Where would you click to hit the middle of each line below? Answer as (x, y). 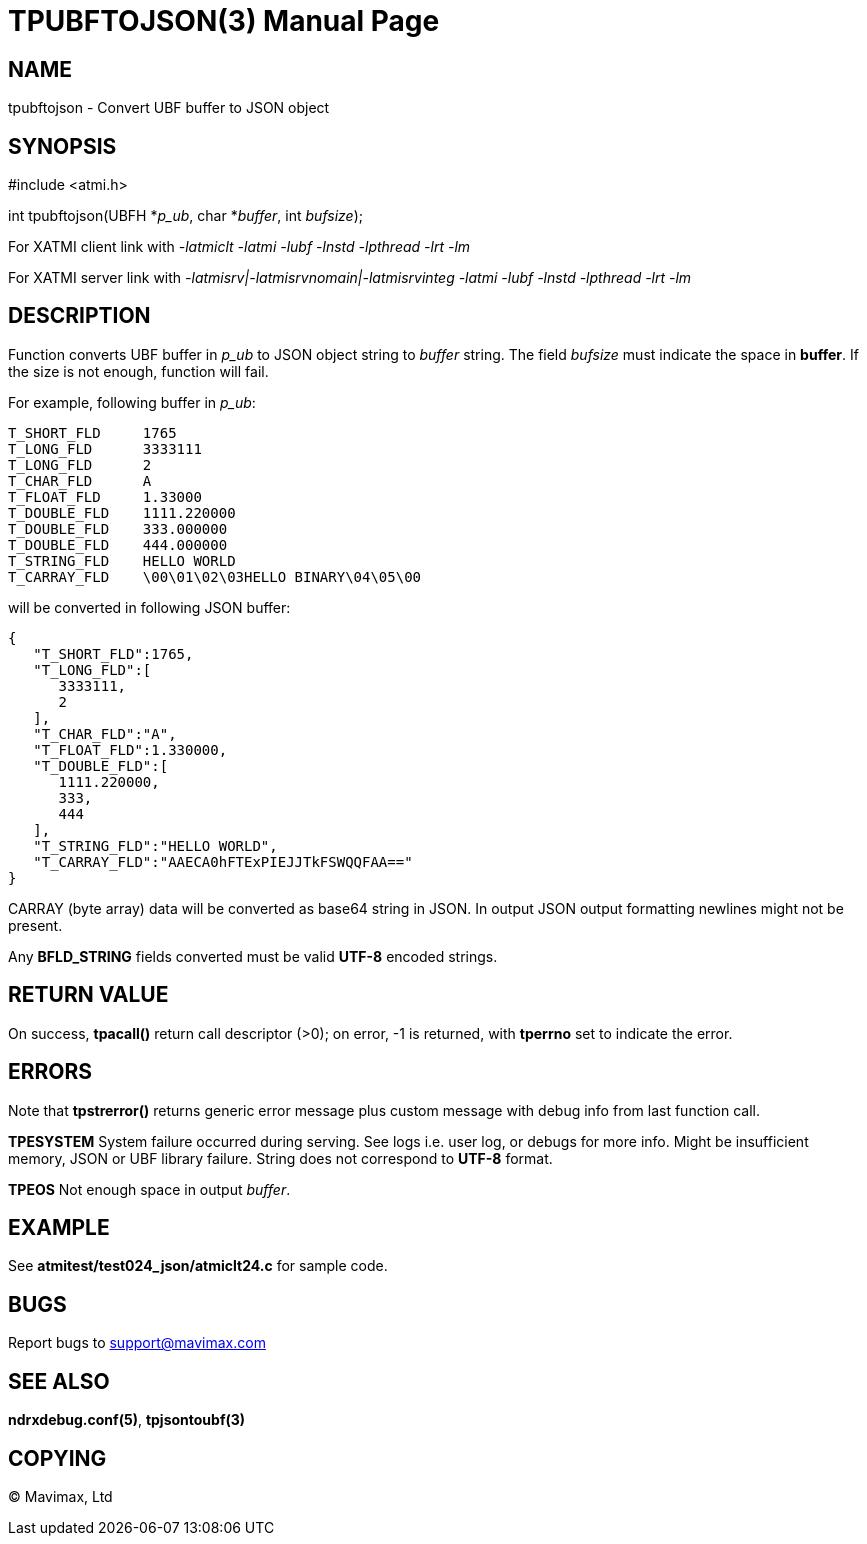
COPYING (57, 1458)
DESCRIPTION (79, 316)
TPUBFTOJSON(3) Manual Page (224, 21)
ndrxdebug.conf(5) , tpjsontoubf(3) (127, 1420)
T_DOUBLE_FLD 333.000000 (118, 528)
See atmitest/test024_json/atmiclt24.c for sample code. (198, 1266)
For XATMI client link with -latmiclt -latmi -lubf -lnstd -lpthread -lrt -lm (239, 247)
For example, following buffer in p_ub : (132, 402)
